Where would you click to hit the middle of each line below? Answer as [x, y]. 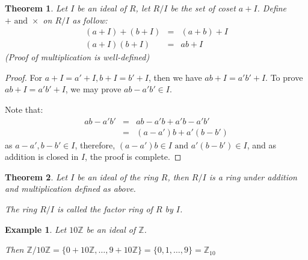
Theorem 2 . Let [36, 176]
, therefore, [95, 144]
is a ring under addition [253, 176]
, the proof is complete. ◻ [133, 157]
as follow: [90, 20]
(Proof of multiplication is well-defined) [77, 57]
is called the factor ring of [105, 209]
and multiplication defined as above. [70, 189]
